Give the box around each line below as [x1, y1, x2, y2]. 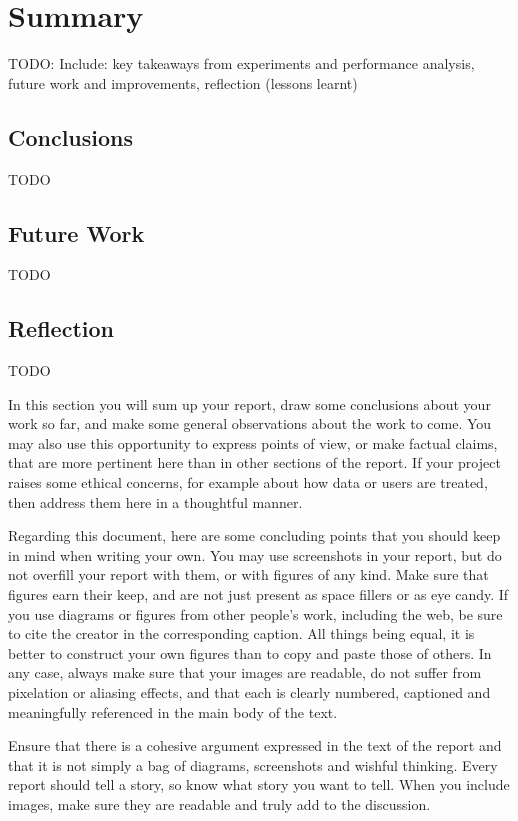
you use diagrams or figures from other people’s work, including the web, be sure [8, 603, 503, 624]
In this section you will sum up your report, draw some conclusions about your [8, 393, 491, 414]
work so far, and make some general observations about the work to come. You [8, 413, 492, 434]
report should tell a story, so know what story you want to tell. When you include [8, 774, 510, 795]
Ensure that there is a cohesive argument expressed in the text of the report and [8, 735, 502, 756]
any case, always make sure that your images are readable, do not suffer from [8, 662, 482, 683]
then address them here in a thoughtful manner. [8, 491, 303, 512]
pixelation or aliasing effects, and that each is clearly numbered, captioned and [8, 682, 491, 703]
